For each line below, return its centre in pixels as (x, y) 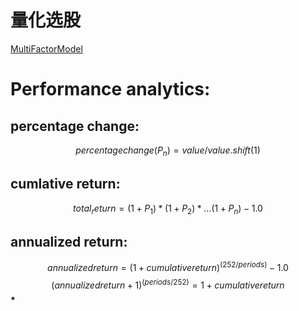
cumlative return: (65, 184)
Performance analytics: (110, 89)
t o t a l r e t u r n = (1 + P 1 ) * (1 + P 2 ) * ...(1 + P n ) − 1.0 (168, 209)
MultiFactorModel (46, 48)
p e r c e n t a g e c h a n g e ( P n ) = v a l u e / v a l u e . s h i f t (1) (168, 151)
